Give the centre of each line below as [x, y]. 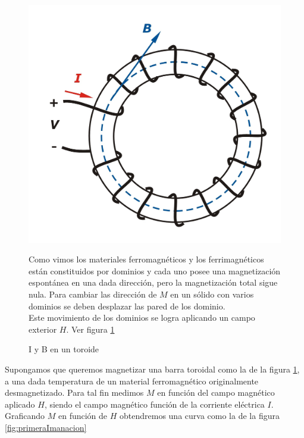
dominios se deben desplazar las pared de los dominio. [127, 306]
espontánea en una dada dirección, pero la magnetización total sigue [153, 282]
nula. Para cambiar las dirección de [93, 294]
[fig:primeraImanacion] [46, 427]
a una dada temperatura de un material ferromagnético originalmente [132, 381]
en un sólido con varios [212, 294]
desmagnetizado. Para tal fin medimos [74, 392]
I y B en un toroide [64, 349]
